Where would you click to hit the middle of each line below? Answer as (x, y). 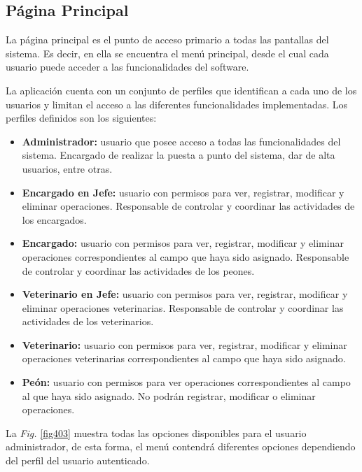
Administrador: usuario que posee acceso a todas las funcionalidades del (181, 141)
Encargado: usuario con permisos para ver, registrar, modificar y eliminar (183, 243)
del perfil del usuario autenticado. (78, 460)
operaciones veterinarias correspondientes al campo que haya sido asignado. (184, 358)
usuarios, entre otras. (67, 168)
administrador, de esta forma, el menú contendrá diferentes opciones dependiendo (181, 446)
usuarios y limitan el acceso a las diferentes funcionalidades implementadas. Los (177, 104)
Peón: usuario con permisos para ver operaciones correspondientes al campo (186, 382)
